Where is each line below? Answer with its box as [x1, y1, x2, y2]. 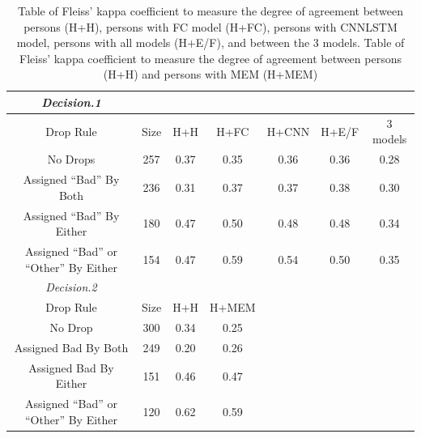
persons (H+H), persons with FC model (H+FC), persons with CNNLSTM [23, 18, 398, 35]
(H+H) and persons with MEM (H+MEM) [103, 66, 318, 83]
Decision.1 [41, 93, 101, 110]
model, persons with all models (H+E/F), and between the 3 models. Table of [16, 34, 405, 51]
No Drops [47, 151, 96, 168]
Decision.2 [45, 279, 97, 296]
